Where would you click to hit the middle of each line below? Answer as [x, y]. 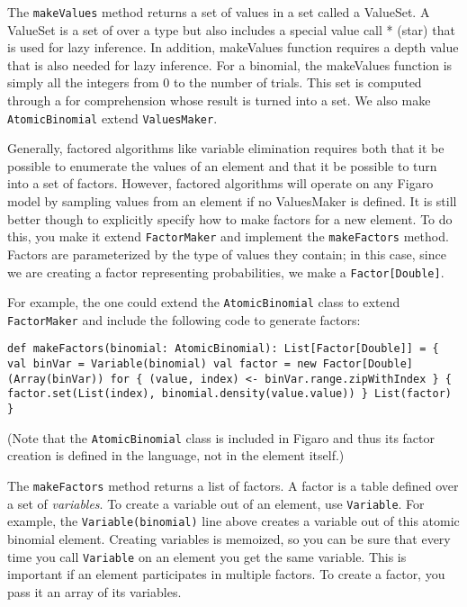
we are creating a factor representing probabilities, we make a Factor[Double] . [226, 272]
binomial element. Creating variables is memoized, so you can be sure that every [229, 538]
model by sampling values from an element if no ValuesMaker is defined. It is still [232, 201]
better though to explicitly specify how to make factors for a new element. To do [230, 218]
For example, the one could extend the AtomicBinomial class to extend [204, 302]
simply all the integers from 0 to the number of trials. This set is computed [215, 82]
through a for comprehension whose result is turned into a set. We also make [219, 100]
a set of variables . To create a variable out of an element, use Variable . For [216, 503]
